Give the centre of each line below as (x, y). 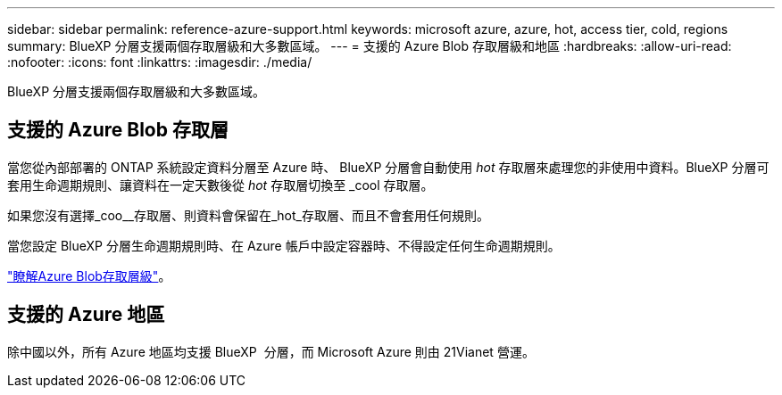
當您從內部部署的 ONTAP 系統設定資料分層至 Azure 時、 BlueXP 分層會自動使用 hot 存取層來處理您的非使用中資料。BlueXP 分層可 (388, 167)
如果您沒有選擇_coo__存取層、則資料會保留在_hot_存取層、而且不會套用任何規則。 (248, 215)
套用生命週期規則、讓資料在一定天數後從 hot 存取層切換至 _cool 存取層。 (220, 185)
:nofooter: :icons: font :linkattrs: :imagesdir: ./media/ (160, 62)
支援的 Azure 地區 (86, 315)
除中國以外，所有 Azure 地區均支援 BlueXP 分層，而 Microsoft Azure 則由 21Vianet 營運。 (271, 351)
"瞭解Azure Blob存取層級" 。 (89, 276)
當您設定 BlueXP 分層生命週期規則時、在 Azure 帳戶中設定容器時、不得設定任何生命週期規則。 (284, 245)
